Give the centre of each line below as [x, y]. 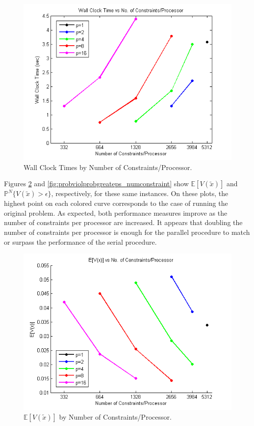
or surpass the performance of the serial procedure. [80, 241]
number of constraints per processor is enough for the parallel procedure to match [127, 232]
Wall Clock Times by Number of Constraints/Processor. [108, 167]
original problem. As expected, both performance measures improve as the [116, 213]
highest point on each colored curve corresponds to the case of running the [116, 203]
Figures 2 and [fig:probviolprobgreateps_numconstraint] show [96, 184]
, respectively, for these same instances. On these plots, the [140, 193]
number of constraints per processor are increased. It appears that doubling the [123, 222]
